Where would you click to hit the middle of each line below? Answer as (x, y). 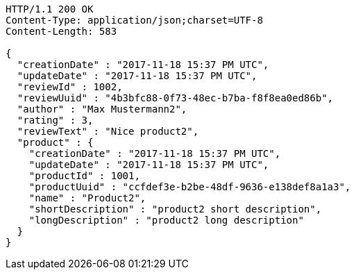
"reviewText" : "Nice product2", (108, 131)
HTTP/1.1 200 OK (50, 9)
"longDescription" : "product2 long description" (166, 220)
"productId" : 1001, (84, 176)
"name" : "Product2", (87, 198)
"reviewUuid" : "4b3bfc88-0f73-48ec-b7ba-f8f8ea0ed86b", (175, 98)
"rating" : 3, (55, 120)
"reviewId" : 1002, (70, 87)
